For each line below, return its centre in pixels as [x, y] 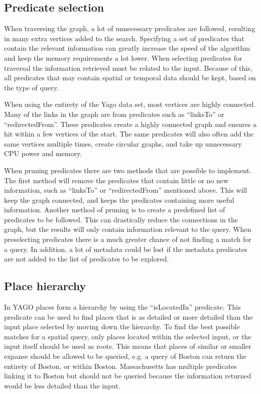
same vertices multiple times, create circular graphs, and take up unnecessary [123, 143]
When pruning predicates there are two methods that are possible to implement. [128, 170]
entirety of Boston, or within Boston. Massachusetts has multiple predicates [120, 366]
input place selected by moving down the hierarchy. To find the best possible [122, 326]
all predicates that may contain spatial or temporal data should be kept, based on [130, 78]
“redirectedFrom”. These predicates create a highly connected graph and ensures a [130, 124]
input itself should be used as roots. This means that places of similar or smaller [128, 346]
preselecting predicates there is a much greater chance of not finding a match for [128, 239]
